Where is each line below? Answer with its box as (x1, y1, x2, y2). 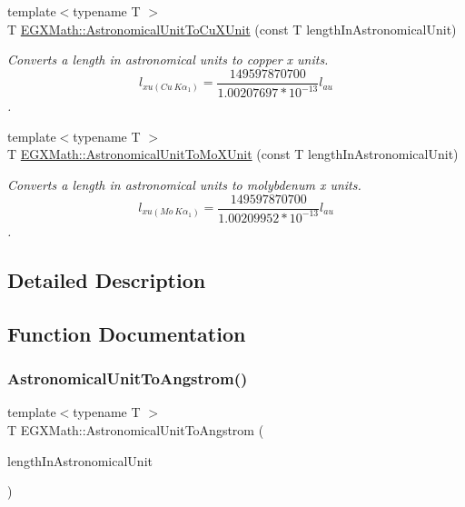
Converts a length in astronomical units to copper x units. (7, 50, 329, 69)
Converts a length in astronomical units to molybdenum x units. (7, 174, 361, 194)
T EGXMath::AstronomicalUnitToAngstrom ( (7, 420, 264, 439)
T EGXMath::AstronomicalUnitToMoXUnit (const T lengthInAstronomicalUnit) (7, 144, 459, 164)
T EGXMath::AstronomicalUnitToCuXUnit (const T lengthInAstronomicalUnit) (7, 19, 457, 38)
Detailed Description (7, 265, 206, 293)
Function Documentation (7, 319, 246, 347)
